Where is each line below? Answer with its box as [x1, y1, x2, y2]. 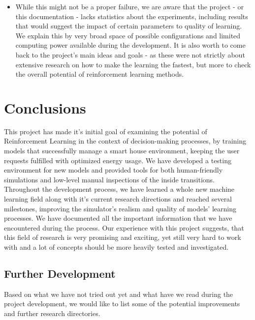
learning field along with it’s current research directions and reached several [4, 194, 232, 204]
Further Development [4, 265, 116, 281]
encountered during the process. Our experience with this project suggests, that [4, 222, 244, 233]
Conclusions [4, 97, 86, 117]
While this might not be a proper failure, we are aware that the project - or [15, 1, 244, 11]
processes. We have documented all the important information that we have [4, 213, 232, 223]
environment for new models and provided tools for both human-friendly [4, 165, 223, 175]
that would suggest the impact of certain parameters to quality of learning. [15, 21, 242, 31]
